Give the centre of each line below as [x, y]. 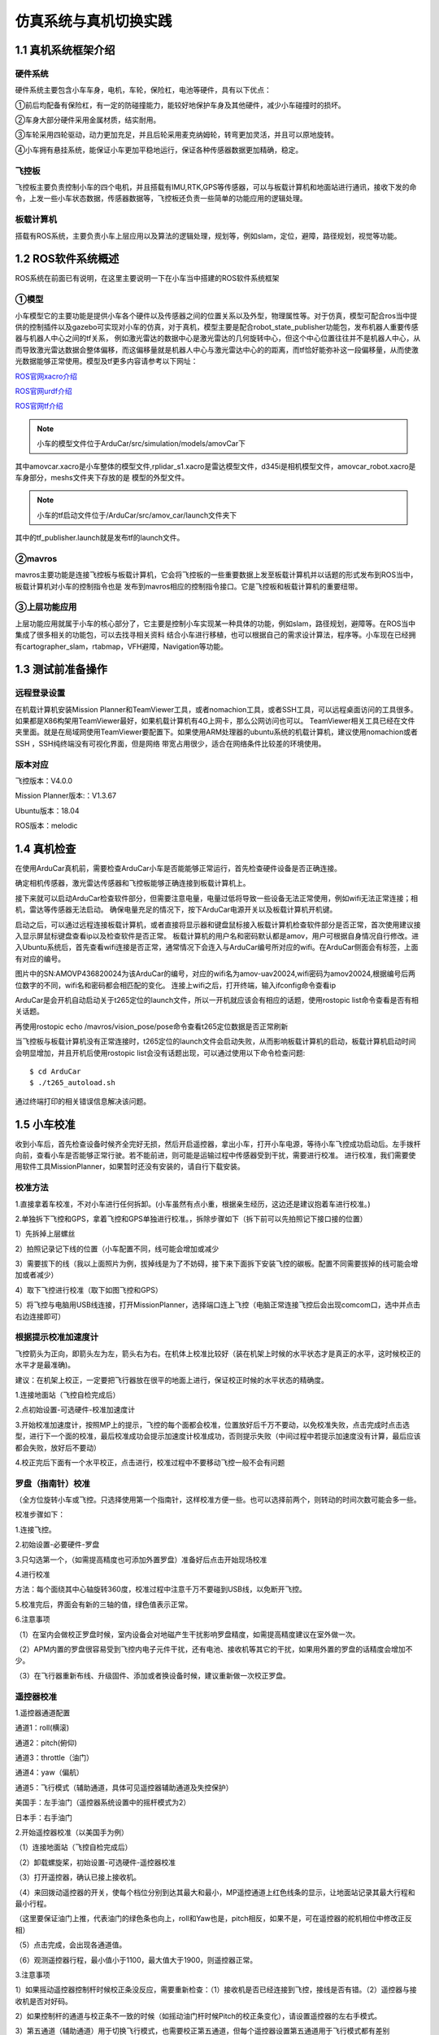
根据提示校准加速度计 [57, 1337]
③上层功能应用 [46, 607]
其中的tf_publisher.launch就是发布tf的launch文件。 [100, 538]
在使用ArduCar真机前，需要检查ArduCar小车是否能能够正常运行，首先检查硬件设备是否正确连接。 [178, 869]
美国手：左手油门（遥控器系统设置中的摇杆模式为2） [103, 1802]
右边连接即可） [40, 1316]
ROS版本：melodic [46, 825]
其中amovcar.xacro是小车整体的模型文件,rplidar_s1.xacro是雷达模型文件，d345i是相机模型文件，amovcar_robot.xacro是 [215, 466]
